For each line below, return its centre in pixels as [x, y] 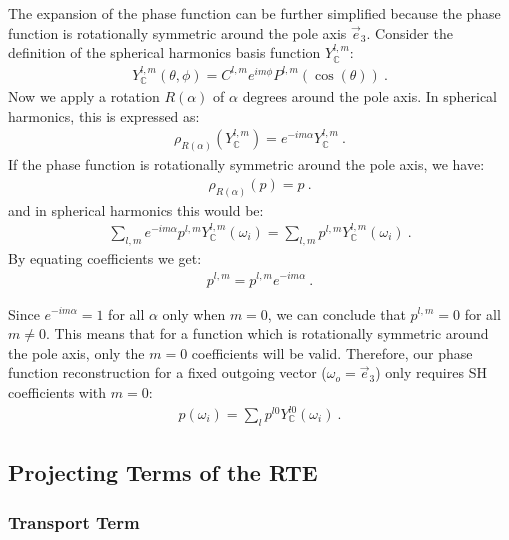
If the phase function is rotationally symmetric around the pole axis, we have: [246, 164]
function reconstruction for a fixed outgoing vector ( [167, 372]
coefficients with [57, 391]
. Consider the [409, 32]
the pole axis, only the [76, 352]
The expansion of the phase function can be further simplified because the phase [254, 13]
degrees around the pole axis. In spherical [369, 96]
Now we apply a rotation [84, 96]
